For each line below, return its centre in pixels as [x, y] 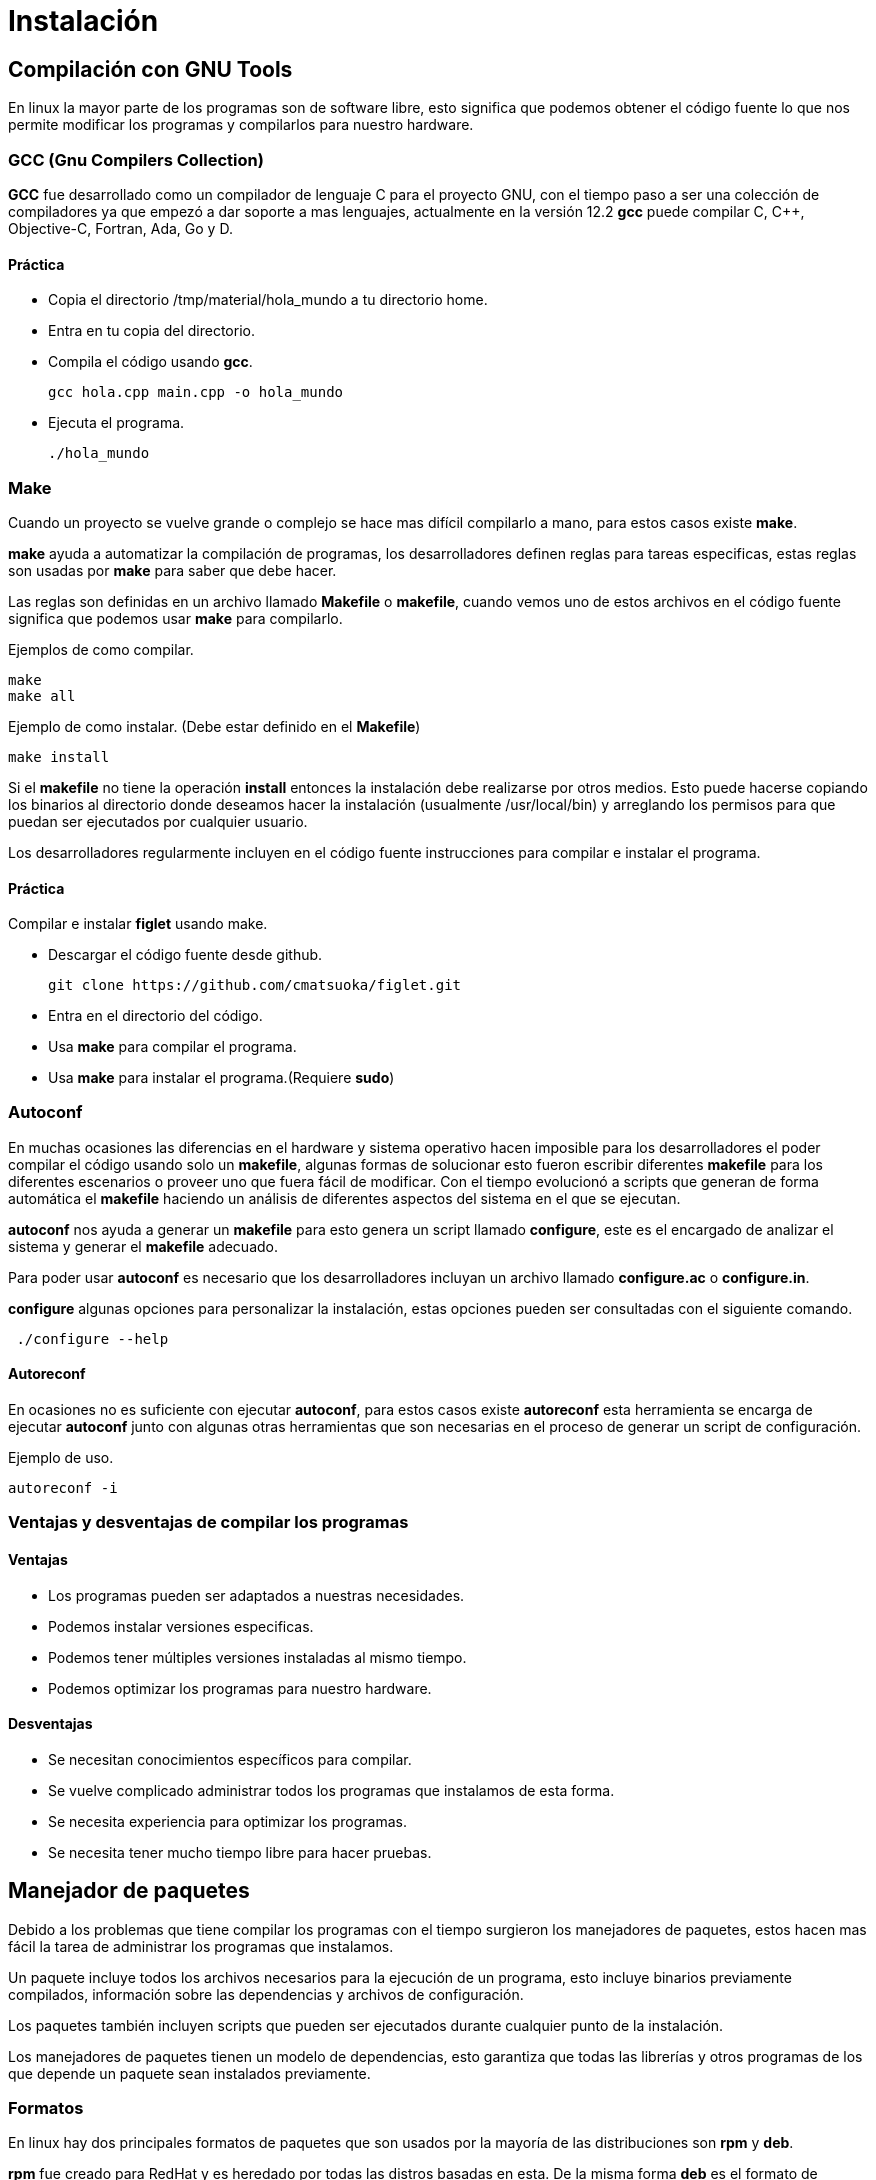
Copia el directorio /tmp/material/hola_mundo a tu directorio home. [268, 300]
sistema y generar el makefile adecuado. [143, 1246]
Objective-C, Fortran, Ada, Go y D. [120, 228]
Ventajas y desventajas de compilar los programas [208, 1522]
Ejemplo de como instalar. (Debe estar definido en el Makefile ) [214, 726]
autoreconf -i [63, 1488]
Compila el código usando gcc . [150, 362]
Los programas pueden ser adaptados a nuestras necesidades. [256, 1595]
